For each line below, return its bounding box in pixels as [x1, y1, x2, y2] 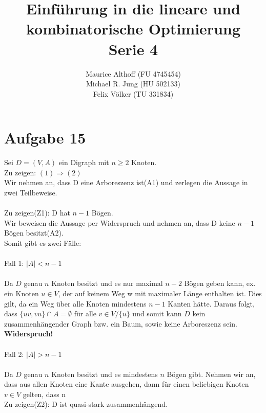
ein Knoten [4, 288, 39, 298]
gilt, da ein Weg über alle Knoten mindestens [4, 298, 147, 309]
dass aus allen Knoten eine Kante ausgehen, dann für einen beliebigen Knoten [4, 379, 249, 389]
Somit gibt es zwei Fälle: [4, 237, 81, 248]
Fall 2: [4, 348, 24, 359]
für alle [74, 308, 96, 319]
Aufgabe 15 [4, 127, 86, 148]
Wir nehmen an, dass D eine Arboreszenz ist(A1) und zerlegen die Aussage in [4, 177, 248, 188]
